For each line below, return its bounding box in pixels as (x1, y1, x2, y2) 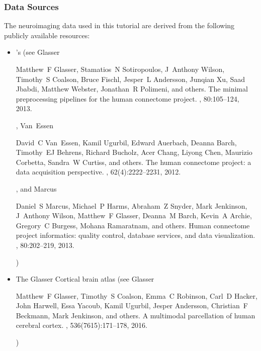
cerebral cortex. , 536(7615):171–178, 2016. (16, 320, 147, 330)
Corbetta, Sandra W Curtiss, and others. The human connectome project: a (16, 156, 251, 167)
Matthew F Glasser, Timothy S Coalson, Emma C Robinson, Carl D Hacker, (16, 290, 257, 301)
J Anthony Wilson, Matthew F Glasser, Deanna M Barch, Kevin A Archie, (16, 210, 252, 221)
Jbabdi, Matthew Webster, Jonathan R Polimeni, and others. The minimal (16, 83, 248, 94)
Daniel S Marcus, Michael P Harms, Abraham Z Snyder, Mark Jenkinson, (16, 200, 247, 211)
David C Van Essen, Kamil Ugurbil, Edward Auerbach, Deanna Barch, (16, 137, 237, 147)
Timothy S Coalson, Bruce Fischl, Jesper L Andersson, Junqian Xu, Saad (16, 73, 245, 84)
